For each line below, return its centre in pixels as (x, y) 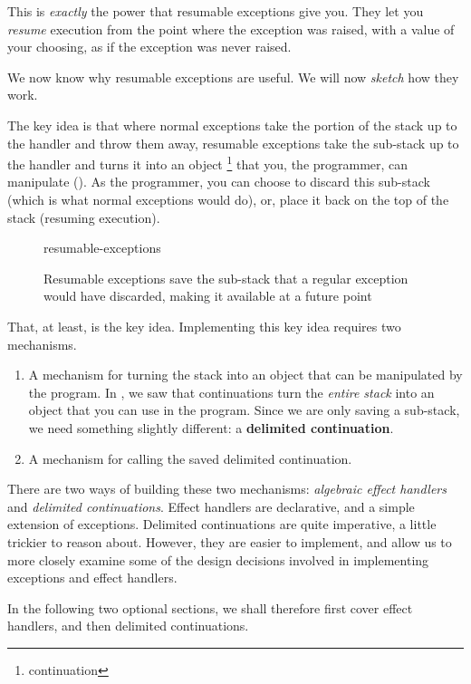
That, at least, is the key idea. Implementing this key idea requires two (204, 326)
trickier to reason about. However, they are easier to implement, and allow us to (230, 541)
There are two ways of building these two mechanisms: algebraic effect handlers (227, 489)
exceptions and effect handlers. (92, 578)
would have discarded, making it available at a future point (208, 296)
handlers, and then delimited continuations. (128, 626)
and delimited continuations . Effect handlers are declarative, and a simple (211, 506)
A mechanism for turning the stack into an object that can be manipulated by (245, 375)
